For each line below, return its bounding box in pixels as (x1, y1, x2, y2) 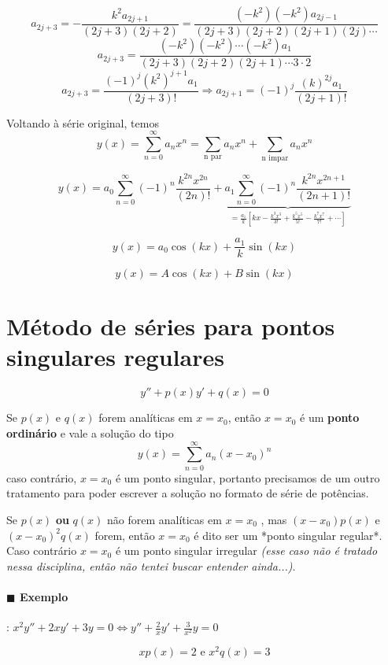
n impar (261, 154, 289, 163)
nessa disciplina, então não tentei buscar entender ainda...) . (6, 557, 296, 574)
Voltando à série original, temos (6, 114, 159, 131)
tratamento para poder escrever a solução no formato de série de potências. (6, 485, 369, 501)
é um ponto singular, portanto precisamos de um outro (115, 469, 380, 486)
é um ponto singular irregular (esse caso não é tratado (115, 542, 378, 559)
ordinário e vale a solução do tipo (6, 425, 174, 441)
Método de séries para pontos (6, 310, 335, 342)
